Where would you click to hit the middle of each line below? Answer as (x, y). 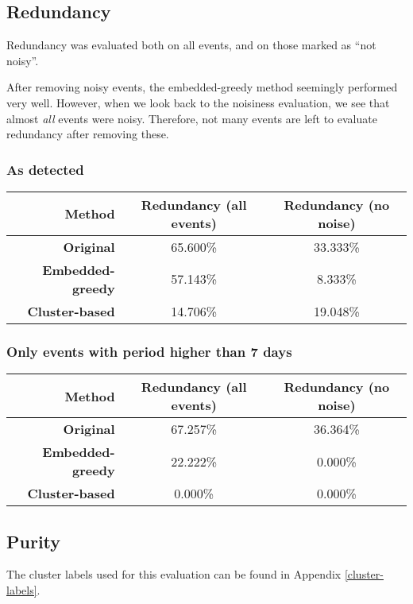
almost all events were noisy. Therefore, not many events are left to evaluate (192, 118)
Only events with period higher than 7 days (149, 351)
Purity (34, 541)
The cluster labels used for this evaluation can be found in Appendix (174, 574)
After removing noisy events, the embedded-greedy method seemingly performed (202, 87)
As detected (45, 169)
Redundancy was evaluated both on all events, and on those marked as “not (191, 45)
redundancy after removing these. (88, 134)
